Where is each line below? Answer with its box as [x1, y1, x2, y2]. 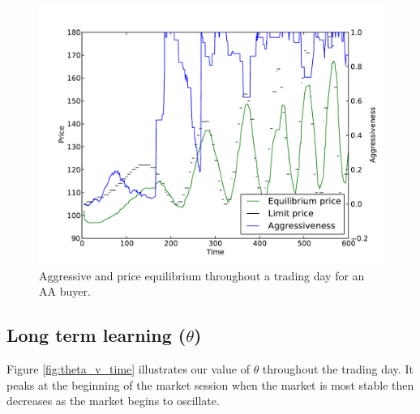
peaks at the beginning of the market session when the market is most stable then [6, 376, 414, 393]
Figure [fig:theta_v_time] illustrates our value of [6, 360, 250, 377]
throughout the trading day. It [262, 360, 414, 377]
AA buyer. [39, 283, 91, 300]
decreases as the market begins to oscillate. [6, 392, 220, 409]
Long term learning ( [6, 322, 186, 348]
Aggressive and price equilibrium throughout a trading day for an [39, 267, 365, 284]
